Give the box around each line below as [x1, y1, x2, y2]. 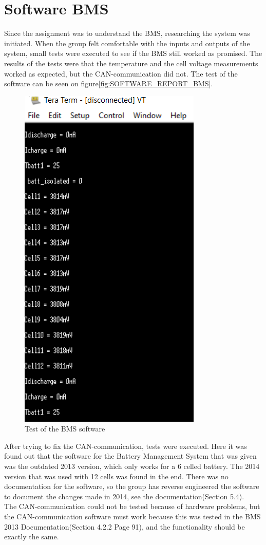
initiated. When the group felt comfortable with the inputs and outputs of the [4, 37, 250, 48]
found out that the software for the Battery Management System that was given [4, 450, 257, 461]
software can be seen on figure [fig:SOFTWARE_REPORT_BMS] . [4, 78, 213, 89]
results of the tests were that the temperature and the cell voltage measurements [4, 58, 258, 68]
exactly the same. [4, 531, 59, 542]
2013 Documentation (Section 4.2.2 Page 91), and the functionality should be [4, 521, 245, 532]
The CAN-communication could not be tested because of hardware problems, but [4, 501, 260, 512]
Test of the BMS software [25, 423, 105, 434]
